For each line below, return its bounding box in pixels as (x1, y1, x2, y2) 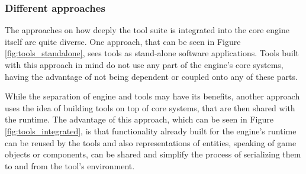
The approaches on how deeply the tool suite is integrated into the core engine (5, 24, 289, 36)
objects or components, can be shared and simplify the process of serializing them (5, 148, 301, 160)
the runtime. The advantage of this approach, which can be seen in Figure (5, 113, 273, 125)
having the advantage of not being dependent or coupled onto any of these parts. (5, 70, 298, 82)
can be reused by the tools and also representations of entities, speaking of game (5, 136, 297, 149)
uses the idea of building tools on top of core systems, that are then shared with (5, 101, 295, 114)
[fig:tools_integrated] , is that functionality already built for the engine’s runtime (5, 124, 297, 137)
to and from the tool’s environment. (5, 159, 135, 172)
